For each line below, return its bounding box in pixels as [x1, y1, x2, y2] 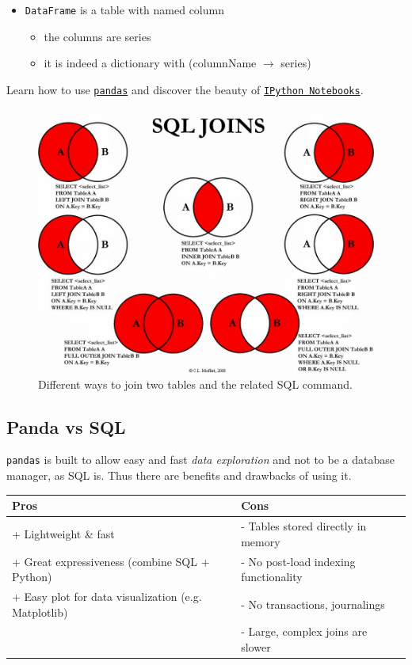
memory [241, 533, 280, 549]
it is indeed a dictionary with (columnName [44, 55, 257, 71]
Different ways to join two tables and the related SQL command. [38, 375, 353, 392]
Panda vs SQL [6, 414, 126, 439]
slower [241, 638, 271, 655]
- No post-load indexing [241, 553, 356, 569]
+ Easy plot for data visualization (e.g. [12, 587, 202, 604]
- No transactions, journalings [241, 595, 385, 612]
